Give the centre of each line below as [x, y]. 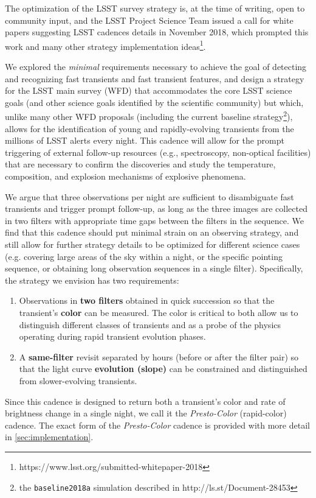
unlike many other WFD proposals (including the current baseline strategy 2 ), [149, 116]
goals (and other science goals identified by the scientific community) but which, [154, 102]
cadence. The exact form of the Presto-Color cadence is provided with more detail [157, 425]
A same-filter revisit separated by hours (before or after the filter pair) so [159, 356]
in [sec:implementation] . [49, 437]
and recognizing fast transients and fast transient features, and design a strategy [155, 78]
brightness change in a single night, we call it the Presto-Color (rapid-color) [146, 413]
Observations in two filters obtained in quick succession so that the [147, 300]
